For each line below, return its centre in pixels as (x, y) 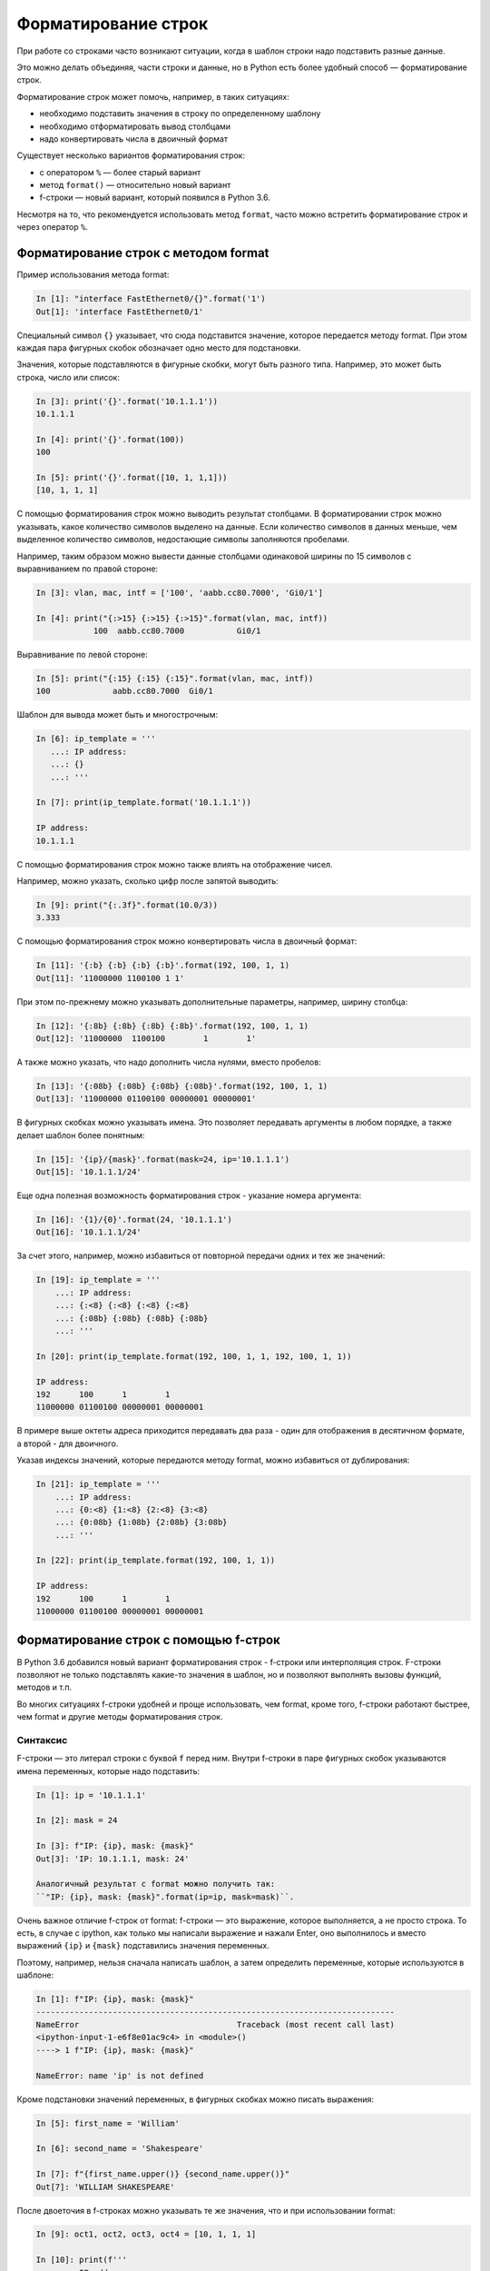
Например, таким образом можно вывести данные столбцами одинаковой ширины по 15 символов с (214, 556)
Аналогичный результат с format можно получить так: (156, 1884)
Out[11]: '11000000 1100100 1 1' (110, 978)
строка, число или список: (68, 377)
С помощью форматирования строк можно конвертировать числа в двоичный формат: (187, 941)
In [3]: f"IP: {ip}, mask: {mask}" (115, 1846)
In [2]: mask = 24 (77, 1820)
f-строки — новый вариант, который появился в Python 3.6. (155, 198)
